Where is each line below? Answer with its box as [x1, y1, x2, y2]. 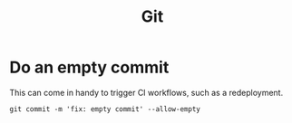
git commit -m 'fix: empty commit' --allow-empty [9, 104, 201, 114]
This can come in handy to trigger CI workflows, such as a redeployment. [9, 87, 284, 98]
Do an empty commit [9, 57, 170, 78]
